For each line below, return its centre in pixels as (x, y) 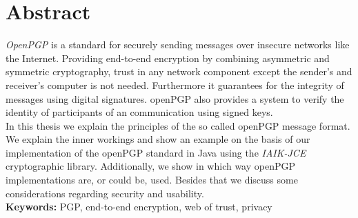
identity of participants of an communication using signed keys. (139, 112)
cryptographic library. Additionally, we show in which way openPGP (151, 166)
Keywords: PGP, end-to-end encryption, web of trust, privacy (139, 207)
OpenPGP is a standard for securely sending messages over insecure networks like (178, 44)
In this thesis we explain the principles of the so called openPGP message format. (178, 125)
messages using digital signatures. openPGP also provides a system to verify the (175, 98)
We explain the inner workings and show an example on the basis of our (158, 139)
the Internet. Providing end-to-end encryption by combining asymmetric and (168, 58)
